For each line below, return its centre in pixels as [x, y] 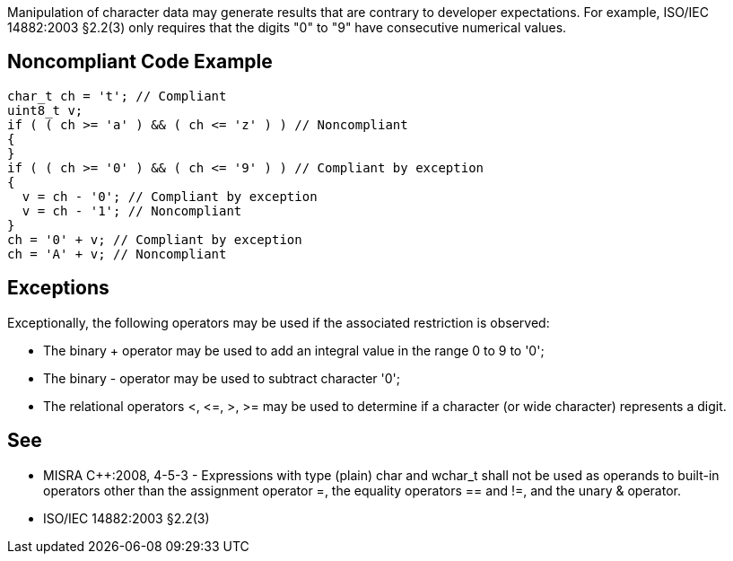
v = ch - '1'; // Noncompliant [132, 210]
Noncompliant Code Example [140, 62]
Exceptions [58, 288]
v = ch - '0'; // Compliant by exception [170, 196]
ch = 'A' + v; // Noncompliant [117, 254]
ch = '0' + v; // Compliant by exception [155, 239]
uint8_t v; [45, 110]
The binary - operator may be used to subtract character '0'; [222, 378]
